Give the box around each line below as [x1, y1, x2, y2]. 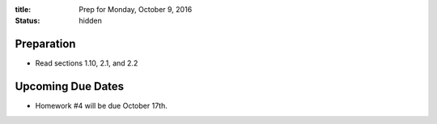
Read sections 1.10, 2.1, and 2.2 [35, 58, 138, 68]
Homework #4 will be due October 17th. [35, 101, 168, 111]
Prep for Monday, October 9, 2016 [78, 5, 193, 14]
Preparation [15, 37, 76, 51]
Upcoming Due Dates [15, 79, 125, 93]
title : [15, 5, 32, 14]
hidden [78, 16, 103, 26]
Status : [15, 16, 40, 26]
